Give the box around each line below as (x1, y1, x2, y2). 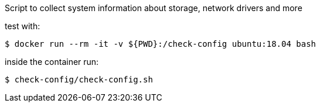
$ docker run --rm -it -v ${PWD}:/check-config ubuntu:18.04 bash (5, 39, 316, 49)
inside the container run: (5, 57, 99, 67)
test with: (5, 21, 40, 31)
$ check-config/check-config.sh (5, 75, 153, 84)
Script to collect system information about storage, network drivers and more (5, 3, 302, 13)
